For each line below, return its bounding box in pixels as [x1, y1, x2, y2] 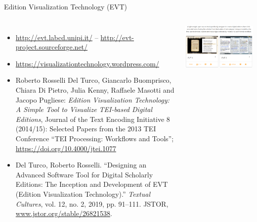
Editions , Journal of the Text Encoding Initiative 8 [15, 113, 170, 124]
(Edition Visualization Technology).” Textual [15, 188, 151, 199]
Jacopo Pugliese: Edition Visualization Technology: [15, 94, 170, 105]
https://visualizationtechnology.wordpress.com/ [15, 58, 159, 68]
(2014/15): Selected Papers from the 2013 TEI [15, 123, 156, 134]
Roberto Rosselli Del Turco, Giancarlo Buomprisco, [15, 75, 171, 85]
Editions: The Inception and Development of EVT [15, 179, 168, 189]
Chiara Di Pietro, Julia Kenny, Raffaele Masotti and [15, 84, 174, 95]
